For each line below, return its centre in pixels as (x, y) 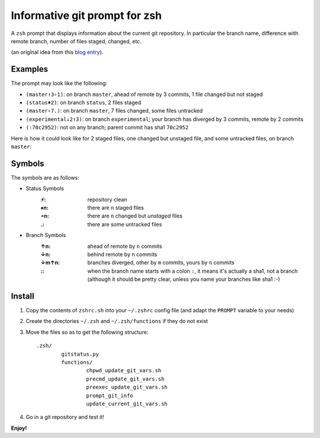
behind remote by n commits (122, 254)
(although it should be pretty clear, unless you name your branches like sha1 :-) (184, 279)
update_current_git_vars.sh (127, 404)
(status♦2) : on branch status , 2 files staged (84, 103)
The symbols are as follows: (45, 177)
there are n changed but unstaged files (135, 216)
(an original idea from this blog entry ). (57, 52)
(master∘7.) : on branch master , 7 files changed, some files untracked (114, 111)
